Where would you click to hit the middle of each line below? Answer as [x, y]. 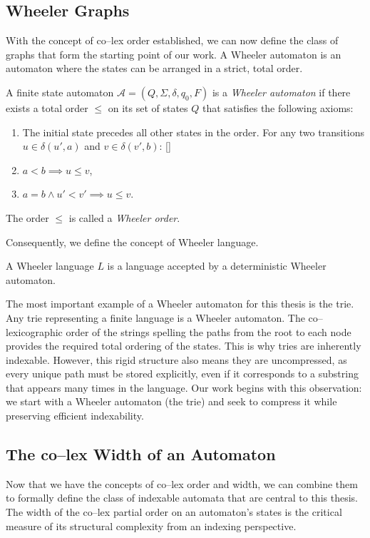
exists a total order [47, 107]
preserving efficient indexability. [75, 416]
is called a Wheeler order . [124, 217]
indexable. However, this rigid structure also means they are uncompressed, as [176, 359]
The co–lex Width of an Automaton [141, 454]
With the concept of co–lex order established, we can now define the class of [172, 40]
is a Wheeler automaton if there [281, 92]
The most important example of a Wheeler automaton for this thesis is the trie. [180, 304]
